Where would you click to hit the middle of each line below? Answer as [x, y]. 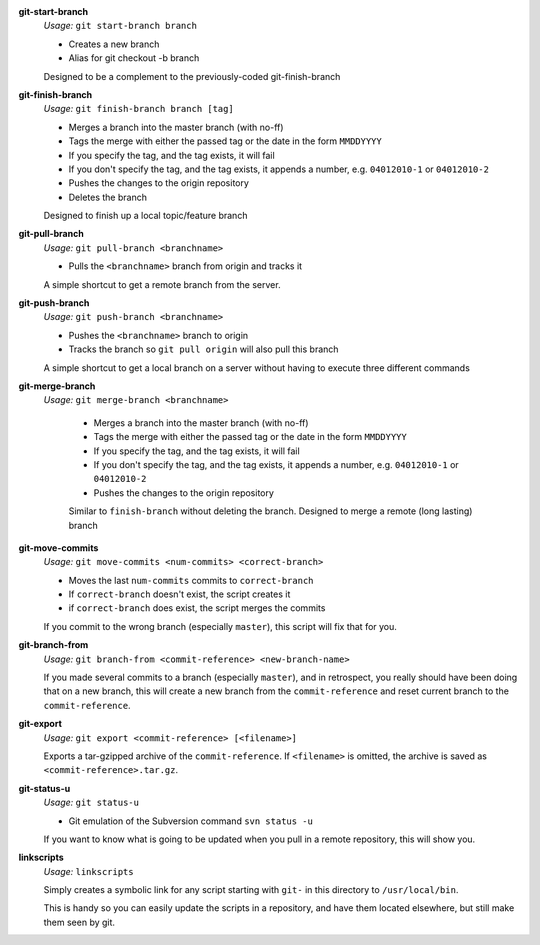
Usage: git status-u [91, 802]
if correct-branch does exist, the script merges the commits [197, 608]
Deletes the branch [107, 197]
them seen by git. [79, 922]
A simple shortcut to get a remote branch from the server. [162, 284]
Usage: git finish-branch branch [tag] [138, 109]
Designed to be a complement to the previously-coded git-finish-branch [192, 76]
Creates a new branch [114, 44]
